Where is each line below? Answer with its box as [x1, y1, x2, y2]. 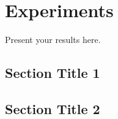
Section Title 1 [5, 63, 100, 82]
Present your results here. [5, 33, 101, 46]
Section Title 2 [5, 99, 100, 118]
